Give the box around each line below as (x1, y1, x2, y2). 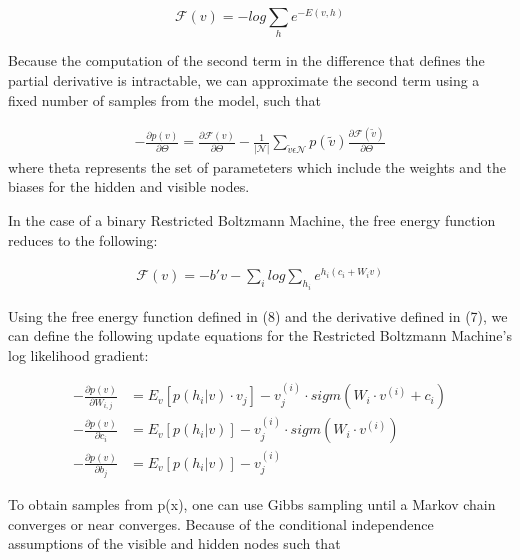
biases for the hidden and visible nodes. (8, 176, 250, 197)
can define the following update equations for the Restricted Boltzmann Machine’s (8, 325, 512, 346)
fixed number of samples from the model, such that (8, 89, 321, 110)
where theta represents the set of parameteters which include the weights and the (8, 156, 506, 177)
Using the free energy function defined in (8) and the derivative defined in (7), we (8, 305, 508, 326)
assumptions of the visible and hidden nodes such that (8, 533, 341, 554)
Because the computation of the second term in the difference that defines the (8, 50, 485, 71)
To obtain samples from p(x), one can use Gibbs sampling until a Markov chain (8, 493, 496, 514)
